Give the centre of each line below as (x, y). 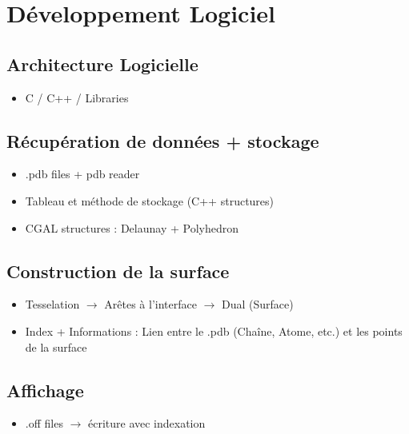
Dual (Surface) (257, 304)
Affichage (45, 390)
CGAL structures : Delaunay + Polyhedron (132, 227)
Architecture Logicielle (102, 64)
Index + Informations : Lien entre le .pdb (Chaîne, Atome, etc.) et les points (214, 330)
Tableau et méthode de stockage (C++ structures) (150, 200)
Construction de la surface (118, 271)
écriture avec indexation (146, 423)
